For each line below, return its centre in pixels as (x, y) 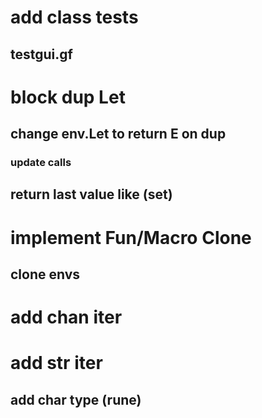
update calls (41, 163)
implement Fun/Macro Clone (131, 237)
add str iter (56, 363)
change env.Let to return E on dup (118, 134)
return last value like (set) (91, 194)
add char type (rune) (76, 399)
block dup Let (68, 97)
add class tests (74, 17)
